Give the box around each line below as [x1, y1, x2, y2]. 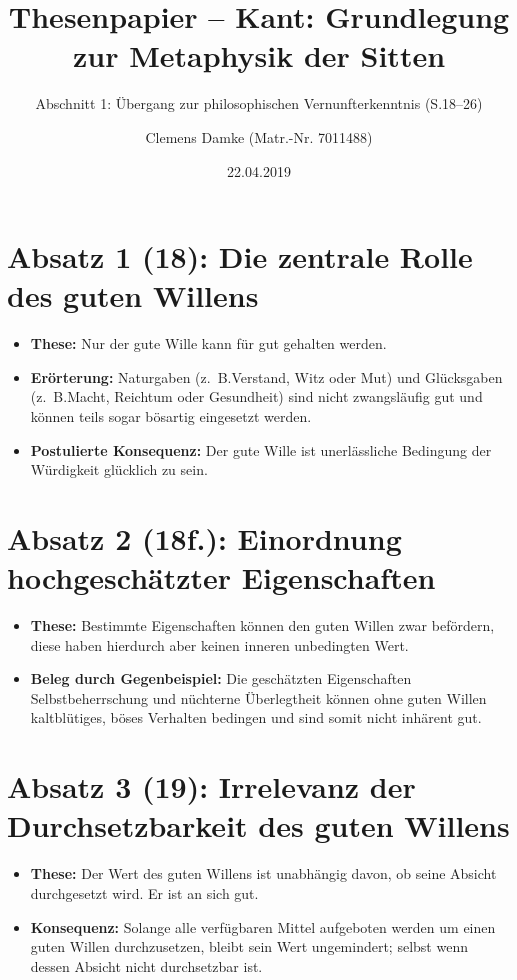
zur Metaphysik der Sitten [72, 35, 446, 76]
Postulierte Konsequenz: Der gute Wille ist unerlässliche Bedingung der [30, 439, 492, 460]
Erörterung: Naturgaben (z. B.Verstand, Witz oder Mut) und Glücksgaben [30, 366, 503, 387]
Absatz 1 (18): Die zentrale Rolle [7, 236, 473, 277]
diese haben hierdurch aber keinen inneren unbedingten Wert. [30, 634, 409, 655]
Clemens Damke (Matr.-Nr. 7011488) [145, 126, 373, 147]
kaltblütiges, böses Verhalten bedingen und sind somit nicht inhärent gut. [30, 707, 482, 728]
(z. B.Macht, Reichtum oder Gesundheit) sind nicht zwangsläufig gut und [30, 386, 483, 407]
